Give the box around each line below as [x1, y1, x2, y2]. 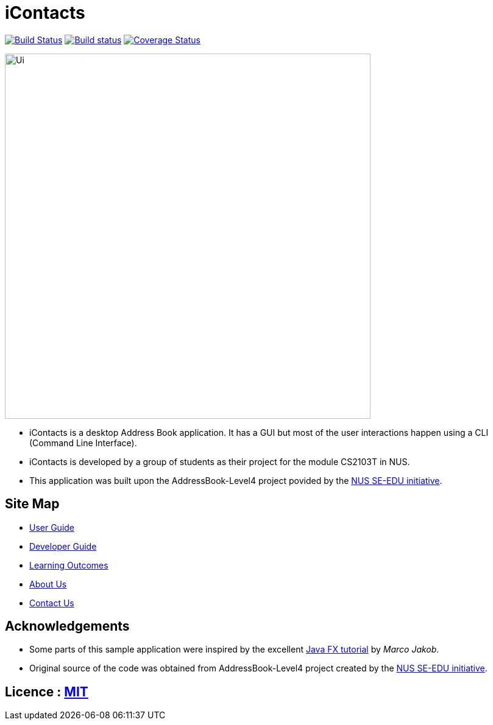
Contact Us [29, 597, 74, 608]
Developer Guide [29, 541, 97, 552]
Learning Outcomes [29, 559, 108, 570]
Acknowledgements [5, 618, 130, 634]
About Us [29, 578, 67, 589]
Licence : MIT [5, 684, 88, 699]
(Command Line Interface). [29, 437, 137, 448]
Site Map [5, 496, 60, 512]
